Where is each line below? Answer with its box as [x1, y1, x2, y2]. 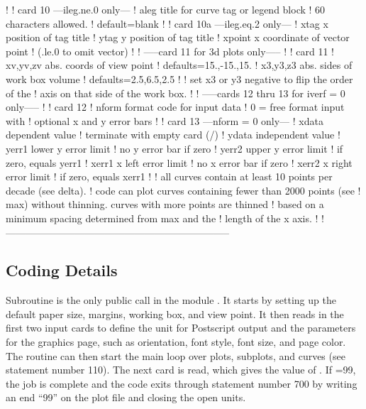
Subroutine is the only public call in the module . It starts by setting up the [6, 293, 336, 307]
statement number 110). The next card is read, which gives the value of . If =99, [6, 362, 356, 377]
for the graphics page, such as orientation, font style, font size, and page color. [6, 334, 346, 349]
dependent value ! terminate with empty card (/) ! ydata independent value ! [6, 127, 340, 142]
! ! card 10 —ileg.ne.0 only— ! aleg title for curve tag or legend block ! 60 [6, 2, 326, 16]
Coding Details [6, 259, 118, 281]
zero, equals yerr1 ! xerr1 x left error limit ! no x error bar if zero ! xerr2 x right [6, 155, 353, 170]
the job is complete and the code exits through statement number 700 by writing [6, 376, 357, 391]
